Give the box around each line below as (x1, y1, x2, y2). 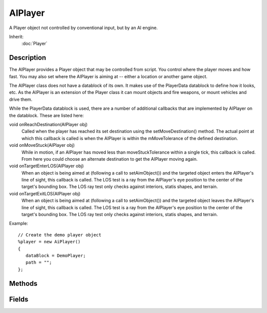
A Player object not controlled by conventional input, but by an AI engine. (9, 25, 158, 31)
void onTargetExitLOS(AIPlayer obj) (9, 190, 81, 196)
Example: (9, 221, 28, 226)
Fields (9, 295, 29, 304)
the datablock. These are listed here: (9, 112, 84, 118)
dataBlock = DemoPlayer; (25, 253, 86, 258)
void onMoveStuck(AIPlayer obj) (9, 142, 75, 148)
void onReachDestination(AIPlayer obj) (9, 121, 88, 127)
